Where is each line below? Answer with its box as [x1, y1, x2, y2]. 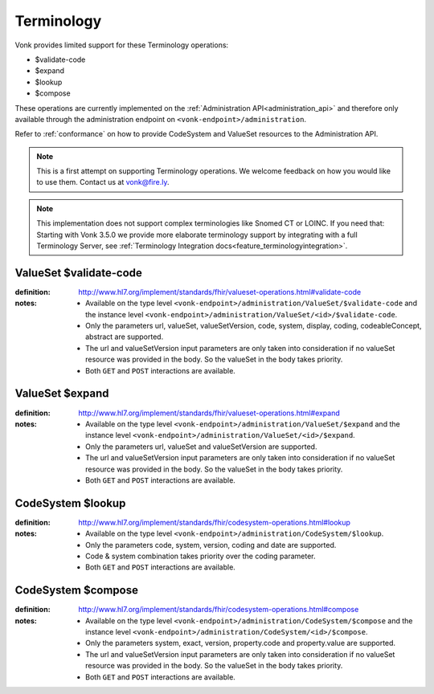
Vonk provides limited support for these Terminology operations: [14, 40, 229, 50]
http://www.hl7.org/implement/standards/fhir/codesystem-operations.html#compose [78, 605, 359, 614]
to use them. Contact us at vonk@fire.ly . [36, 178, 170, 187]
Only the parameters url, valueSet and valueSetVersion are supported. [85, 442, 317, 451]
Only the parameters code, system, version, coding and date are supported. [85, 540, 337, 549]
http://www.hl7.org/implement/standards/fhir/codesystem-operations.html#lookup [78, 517, 351, 527]
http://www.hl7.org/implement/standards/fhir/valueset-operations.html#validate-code [78, 287, 362, 296]
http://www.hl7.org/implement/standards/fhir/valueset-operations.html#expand [78, 408, 341, 418]
